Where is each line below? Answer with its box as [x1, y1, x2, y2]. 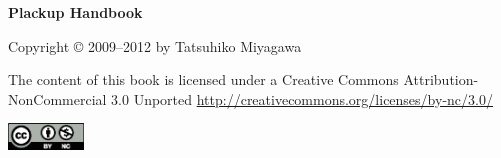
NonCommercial [8, 88, 107, 109]
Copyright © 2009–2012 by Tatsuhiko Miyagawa [8, 35, 302, 56]
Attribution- [403, 69, 479, 90]
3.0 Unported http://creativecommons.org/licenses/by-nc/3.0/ [111, 88, 493, 109]
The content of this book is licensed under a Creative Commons [8, 69, 399, 90]
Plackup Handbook [8, 2, 143, 22]
